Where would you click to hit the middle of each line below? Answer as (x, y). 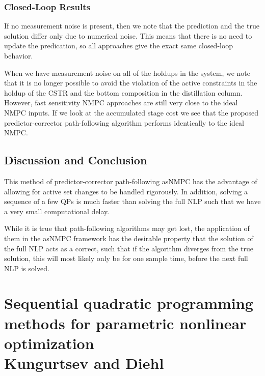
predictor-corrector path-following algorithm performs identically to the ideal (124, 122)
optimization (49, 343)
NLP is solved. (27, 268)
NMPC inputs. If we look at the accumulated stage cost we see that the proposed (131, 112)
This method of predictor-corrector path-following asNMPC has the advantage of (131, 181)
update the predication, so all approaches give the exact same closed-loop (119, 46)
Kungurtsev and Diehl (84, 363)
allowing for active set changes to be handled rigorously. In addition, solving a (126, 191)
